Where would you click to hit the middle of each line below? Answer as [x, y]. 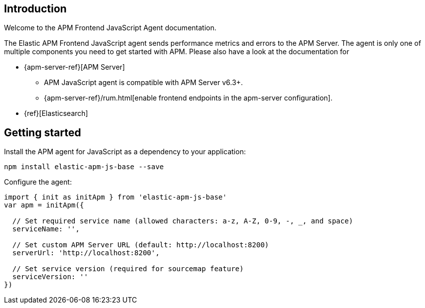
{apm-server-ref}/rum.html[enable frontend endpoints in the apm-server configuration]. [188, 98]
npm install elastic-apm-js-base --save [84, 167]
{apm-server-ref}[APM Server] [75, 67]
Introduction [35, 9]
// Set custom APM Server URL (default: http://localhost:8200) [141, 245]
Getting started [43, 132]
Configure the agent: [38, 182]
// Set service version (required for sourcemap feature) [128, 269]
